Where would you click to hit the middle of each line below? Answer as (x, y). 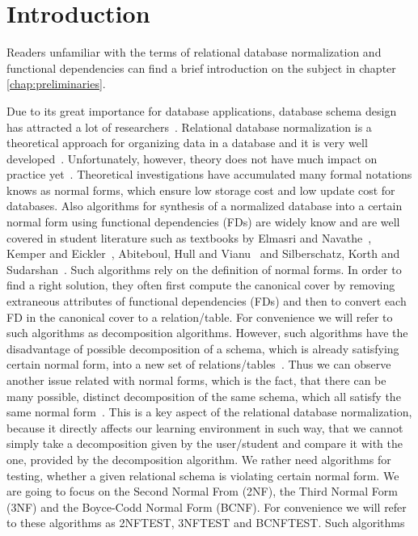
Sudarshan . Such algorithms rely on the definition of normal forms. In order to (204, 269)
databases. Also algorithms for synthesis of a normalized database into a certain (205, 206)
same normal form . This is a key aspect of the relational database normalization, (209, 412)
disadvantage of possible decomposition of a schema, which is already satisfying (203, 348)
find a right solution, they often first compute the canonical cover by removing (201, 285)
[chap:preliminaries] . (56, 84)
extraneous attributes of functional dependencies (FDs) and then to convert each (207, 301)
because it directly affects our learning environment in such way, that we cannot (205, 427)
